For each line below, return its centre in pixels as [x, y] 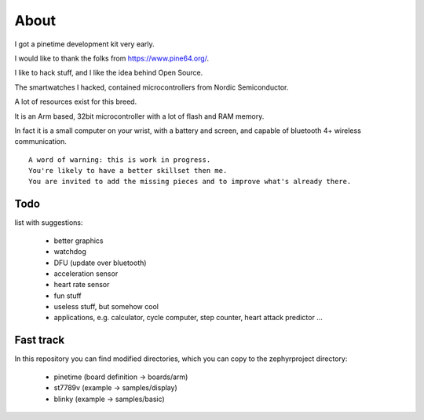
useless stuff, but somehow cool [106, 307]
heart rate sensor [82, 285]
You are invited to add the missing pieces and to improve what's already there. [190, 182]
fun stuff [68, 296]
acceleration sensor [86, 273]
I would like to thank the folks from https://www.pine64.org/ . [112, 58]
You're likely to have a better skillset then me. [128, 171]
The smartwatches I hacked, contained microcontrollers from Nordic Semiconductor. [152, 87]
